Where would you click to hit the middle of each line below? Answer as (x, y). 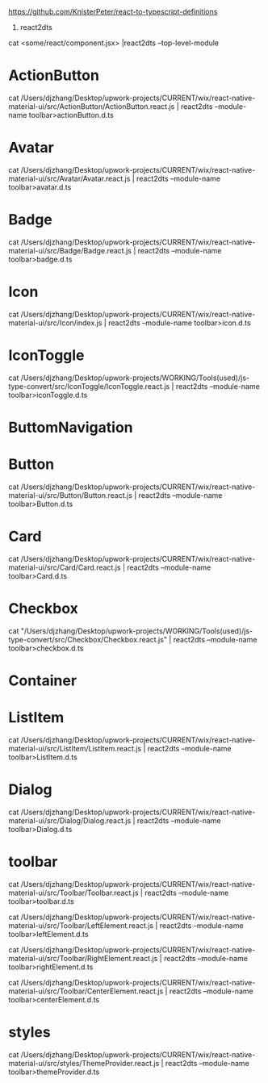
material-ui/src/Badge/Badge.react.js (70, 250)
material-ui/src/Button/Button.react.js (71, 495)
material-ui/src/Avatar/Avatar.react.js (69, 178)
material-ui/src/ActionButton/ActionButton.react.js (92, 106)
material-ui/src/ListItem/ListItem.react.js (75, 748)
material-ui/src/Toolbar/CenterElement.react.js (86, 991)
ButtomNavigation (71, 427)
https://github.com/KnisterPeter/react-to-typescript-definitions (113, 12)
